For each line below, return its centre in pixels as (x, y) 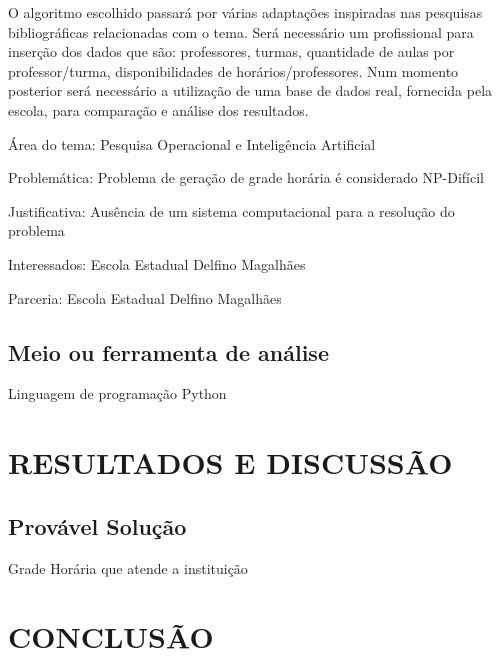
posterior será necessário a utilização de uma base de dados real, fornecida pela (250, 90)
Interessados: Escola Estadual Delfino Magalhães (157, 263)
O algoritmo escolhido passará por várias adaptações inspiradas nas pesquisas (245, 12)
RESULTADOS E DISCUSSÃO (230, 462)
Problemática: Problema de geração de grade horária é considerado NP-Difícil (246, 177)
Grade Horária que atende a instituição (128, 567)
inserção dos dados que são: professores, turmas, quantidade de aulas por (231, 51)
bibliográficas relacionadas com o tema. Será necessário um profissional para (241, 31)
